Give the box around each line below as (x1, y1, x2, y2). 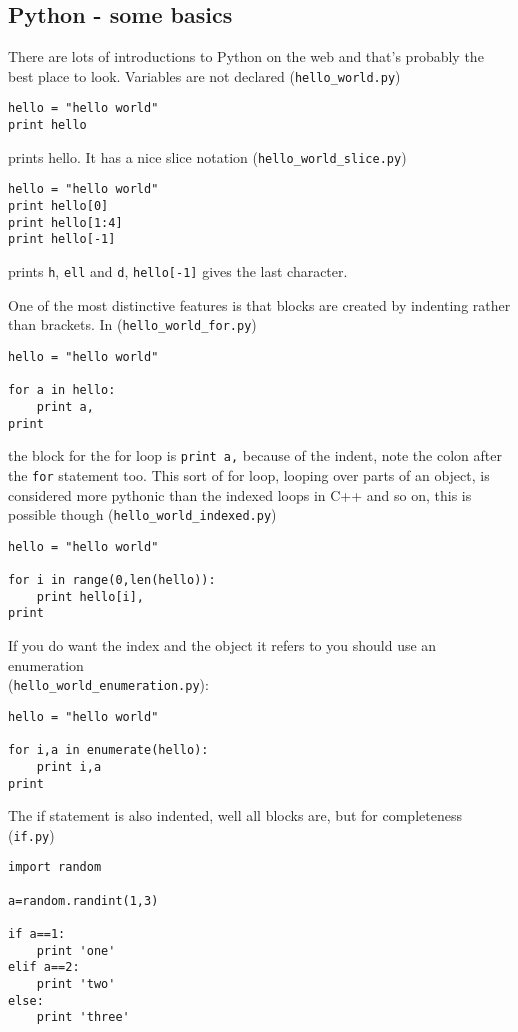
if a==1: (8, 927, 66, 942)
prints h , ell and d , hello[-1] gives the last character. (8, 261, 348, 282)
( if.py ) (8, 824, 55, 845)
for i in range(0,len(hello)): (8, 573, 216, 588)
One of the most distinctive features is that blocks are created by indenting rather (8, 294, 511, 315)
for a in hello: (8, 383, 116, 398)
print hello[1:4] (8, 215, 123, 230)
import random (8, 860, 102, 875)
